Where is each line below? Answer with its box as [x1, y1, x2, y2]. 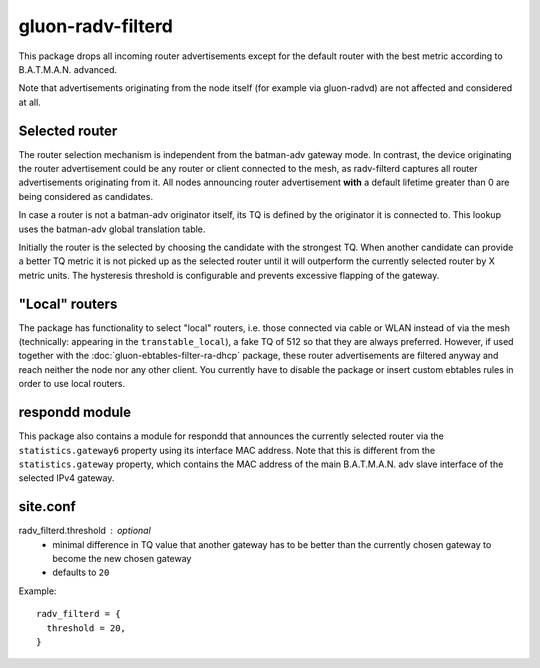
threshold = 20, [46, 622, 127, 634]
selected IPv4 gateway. [18, 472, 115, 484]
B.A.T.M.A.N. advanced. [18, 63, 118, 75]
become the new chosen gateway [52, 552, 192, 564]
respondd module [18, 404, 132, 421]
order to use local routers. [18, 378, 126, 390]
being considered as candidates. [18, 190, 154, 202]
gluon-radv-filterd [18, 15, 174, 37]
